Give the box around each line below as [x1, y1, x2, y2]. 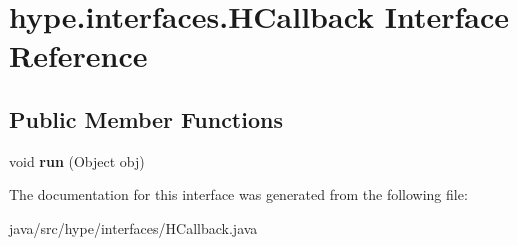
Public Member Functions [9, 103, 283, 134]
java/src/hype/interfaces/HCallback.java [9, 217, 258, 238]
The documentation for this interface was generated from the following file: [9, 184, 468, 205]
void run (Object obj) [9, 150, 145, 171]
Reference [9, 35, 148, 76]
